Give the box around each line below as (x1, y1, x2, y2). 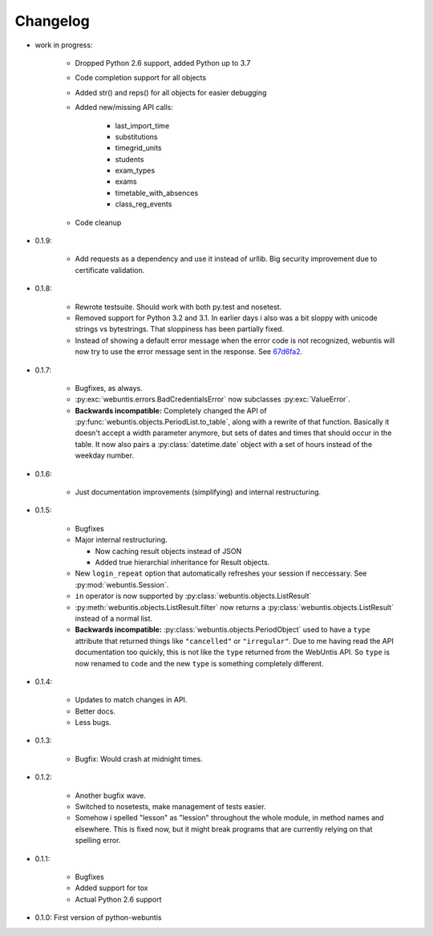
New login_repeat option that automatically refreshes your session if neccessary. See (75, 568, 367, 578)
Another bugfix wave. (75, 791, 147, 800)
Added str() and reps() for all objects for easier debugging (75, 87, 267, 97)
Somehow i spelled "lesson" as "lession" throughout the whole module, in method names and (75, 813, 384, 823)
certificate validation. (75, 265, 145, 275)
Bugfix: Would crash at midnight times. (75, 754, 204, 763)
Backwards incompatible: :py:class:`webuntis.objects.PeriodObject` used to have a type (75, 625, 370, 634)
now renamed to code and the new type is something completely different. (75, 658, 324, 668)
